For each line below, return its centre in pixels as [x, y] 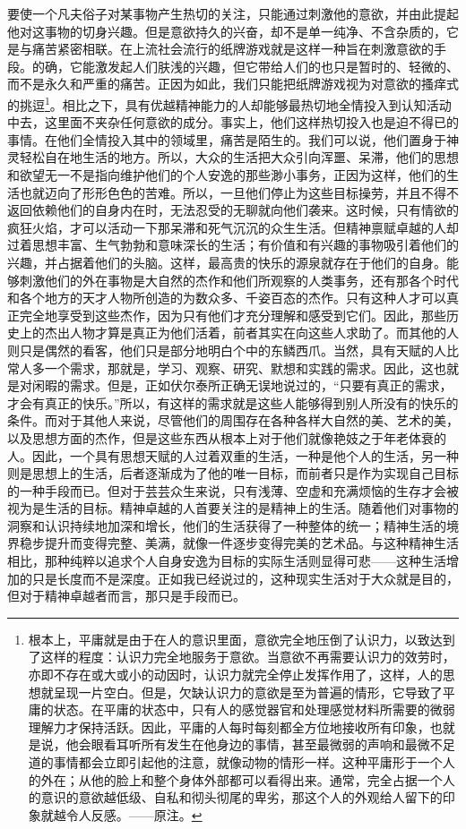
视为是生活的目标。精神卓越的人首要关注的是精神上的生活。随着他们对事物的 [233, 508]
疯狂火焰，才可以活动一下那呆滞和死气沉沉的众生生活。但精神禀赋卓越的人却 [233, 227]
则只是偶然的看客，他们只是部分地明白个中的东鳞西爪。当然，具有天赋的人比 [233, 350]
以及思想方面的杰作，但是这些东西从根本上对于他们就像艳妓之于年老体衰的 [227, 437]
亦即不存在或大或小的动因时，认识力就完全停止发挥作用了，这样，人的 [235, 675]
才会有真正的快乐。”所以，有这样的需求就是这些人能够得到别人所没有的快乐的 [233, 402]
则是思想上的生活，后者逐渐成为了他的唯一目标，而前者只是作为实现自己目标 [233, 473]
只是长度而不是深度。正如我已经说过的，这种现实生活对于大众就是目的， [245, 578]
